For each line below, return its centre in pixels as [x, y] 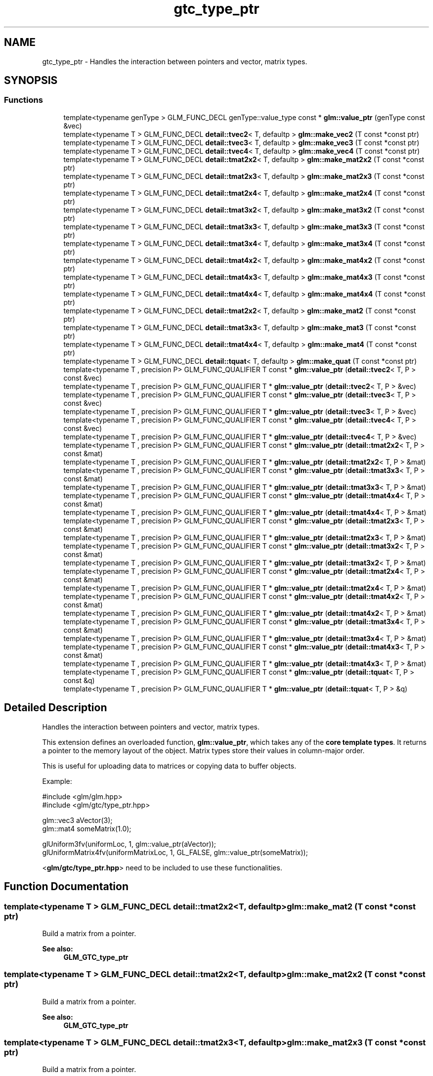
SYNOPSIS [31, 81]
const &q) [79, 680]
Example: [57, 781]
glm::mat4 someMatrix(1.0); [87, 828]
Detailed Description [56, 708]
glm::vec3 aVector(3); [77, 820]
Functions [23, 100]
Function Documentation [66, 887]
